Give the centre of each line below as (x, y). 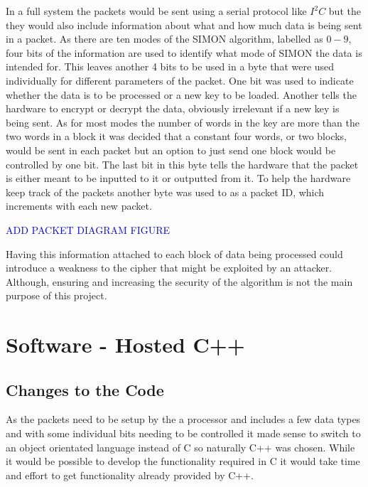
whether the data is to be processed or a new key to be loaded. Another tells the (181, 94)
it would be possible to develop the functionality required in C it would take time (183, 461)
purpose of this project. (56, 295)
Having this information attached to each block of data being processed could (174, 253)
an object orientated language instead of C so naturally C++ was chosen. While (180, 447)
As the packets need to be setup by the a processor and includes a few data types (183, 419)
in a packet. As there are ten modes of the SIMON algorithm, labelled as (164, 39)
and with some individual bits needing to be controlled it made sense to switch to (183, 433)
